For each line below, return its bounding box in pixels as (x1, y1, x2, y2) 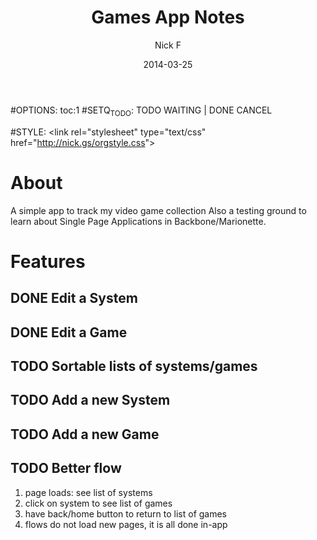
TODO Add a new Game (10, 426, 160, 443)
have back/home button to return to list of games (24, 507, 228, 520)
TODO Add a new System (10, 392, 171, 409)
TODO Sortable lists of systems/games (10, 358, 258, 375)
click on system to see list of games (24, 497, 173, 509)
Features (10, 250, 86, 273)
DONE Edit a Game (10, 324, 128, 341)
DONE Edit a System (10, 290, 138, 307)
